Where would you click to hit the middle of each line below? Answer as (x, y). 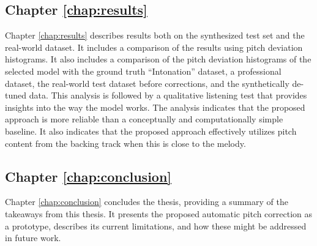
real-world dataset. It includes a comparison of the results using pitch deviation (154, 47)
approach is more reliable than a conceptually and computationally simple (144, 119)
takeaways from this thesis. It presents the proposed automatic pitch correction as (159, 213)
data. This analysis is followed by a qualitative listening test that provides (168, 95)
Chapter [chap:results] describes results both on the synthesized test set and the (155, 35)
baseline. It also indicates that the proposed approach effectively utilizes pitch (151, 131)
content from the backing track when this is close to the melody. (125, 143)
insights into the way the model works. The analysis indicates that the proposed (155, 107)
